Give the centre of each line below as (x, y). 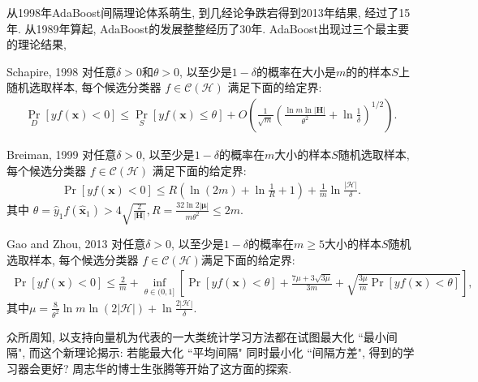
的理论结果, (37, 44)
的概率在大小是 (297, 71)
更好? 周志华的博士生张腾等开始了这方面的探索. (166, 368)
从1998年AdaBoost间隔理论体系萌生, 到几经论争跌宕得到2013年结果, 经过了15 (209, 12)
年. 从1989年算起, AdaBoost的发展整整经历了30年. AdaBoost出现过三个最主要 (208, 28)
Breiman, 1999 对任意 (62, 154)
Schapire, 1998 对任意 (61, 71)
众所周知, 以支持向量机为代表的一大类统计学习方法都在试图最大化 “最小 (196, 336)
